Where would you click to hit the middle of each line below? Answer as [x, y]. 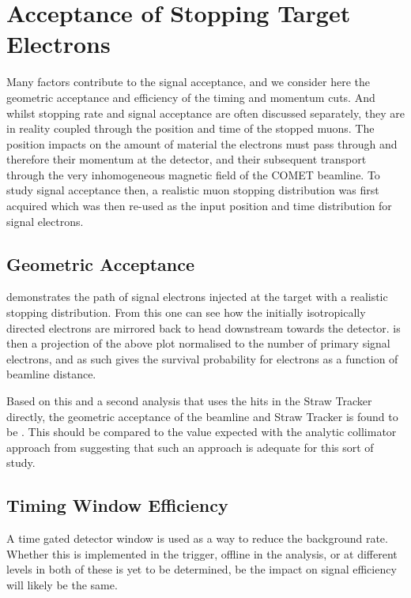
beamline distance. [51, 374]
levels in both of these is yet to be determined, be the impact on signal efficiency [202, 569]
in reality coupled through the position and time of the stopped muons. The [190, 128]
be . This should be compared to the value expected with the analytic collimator [202, 432]
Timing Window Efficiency [117, 505]
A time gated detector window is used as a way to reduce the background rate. [197, 538]
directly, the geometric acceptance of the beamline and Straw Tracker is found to [202, 416]
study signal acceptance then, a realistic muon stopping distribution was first [193, 190]
